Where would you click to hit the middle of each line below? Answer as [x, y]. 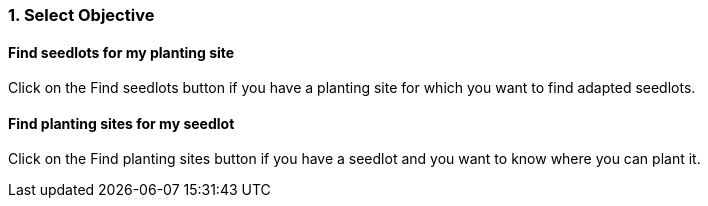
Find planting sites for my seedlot [121, 123]
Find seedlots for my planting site [121, 52]
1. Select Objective [81, 15]
